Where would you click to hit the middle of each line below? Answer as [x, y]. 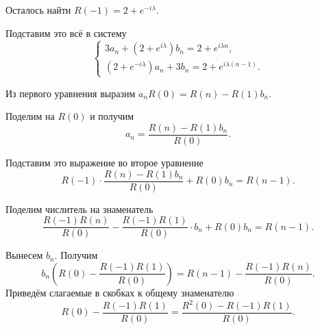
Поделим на [30, 116]
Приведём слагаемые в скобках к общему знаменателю [120, 292]
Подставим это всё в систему [66, 33]
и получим [112, 116]
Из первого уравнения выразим [71, 93]
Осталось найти [38, 10]
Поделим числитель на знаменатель [79, 208]
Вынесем [24, 255]
